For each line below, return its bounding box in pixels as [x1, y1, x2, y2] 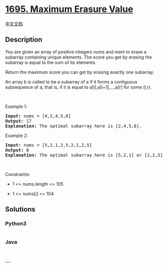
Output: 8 [5, 147, 29, 153]
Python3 [5, 220, 26, 227]
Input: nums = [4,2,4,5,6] [5, 113, 71, 118]
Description [5, 35, 42, 44]
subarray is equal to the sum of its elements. [5, 59, 96, 65]
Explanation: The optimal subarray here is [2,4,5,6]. [5, 123, 142, 128]
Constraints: [5, 171, 30, 177]
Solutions [5, 205, 36, 213]
